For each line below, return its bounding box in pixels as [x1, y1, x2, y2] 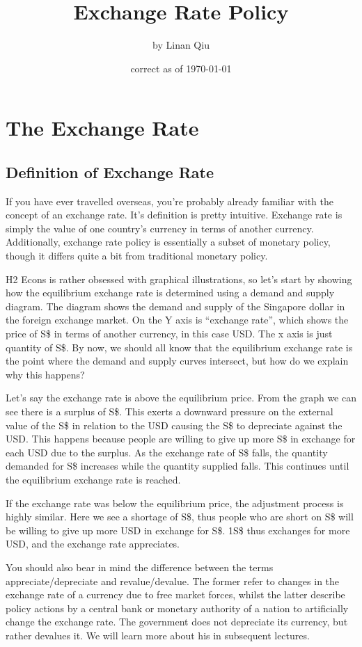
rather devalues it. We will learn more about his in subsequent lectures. [6, 628, 310, 642]
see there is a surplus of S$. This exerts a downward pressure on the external [6, 404, 333, 419]
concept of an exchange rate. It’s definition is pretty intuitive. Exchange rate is [6, 207, 343, 222]
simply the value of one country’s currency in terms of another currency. [6, 221, 314, 235]
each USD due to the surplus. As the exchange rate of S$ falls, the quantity [6, 445, 328, 459]
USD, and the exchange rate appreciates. [6, 536, 180, 551]
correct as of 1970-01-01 [130, 61, 232, 75]
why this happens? [6, 367, 85, 381]
